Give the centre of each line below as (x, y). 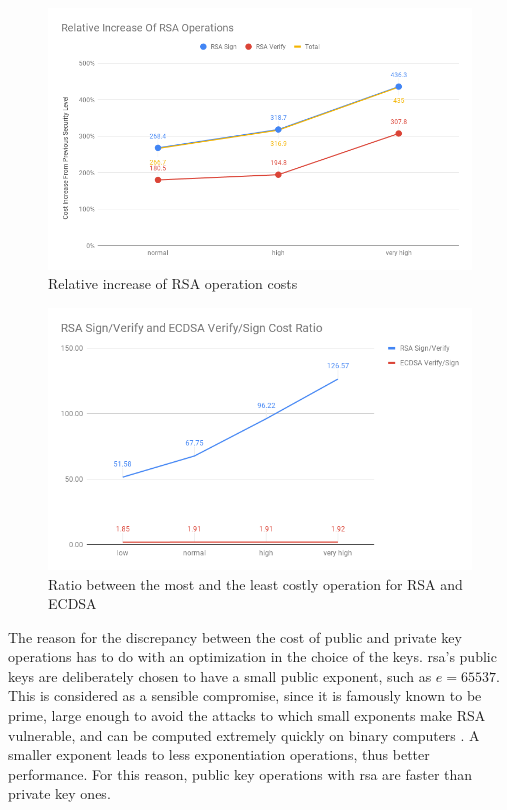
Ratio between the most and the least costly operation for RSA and (255, 583)
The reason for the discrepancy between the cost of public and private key (235, 636)
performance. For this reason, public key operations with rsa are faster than (240, 773)
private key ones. (59, 793)
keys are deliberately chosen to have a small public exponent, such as (220, 675)
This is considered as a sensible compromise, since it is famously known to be (245, 695)
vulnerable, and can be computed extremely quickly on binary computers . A (244, 734)
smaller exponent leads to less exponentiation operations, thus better (219, 754)
